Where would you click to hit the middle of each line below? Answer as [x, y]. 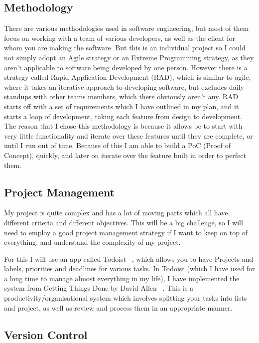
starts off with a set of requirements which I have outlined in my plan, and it [122, 106]
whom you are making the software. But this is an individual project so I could [125, 48]
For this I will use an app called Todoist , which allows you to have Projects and [129, 258]
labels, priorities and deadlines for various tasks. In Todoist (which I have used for [129, 268]
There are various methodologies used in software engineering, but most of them [127, 28]
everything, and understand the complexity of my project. [92, 242]
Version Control [46, 334]
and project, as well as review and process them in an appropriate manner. [118, 307]
